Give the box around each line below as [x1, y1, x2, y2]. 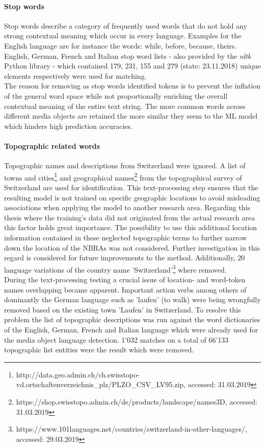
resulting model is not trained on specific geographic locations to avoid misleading [4, 192, 260, 203]
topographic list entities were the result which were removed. [4, 344, 194, 355]
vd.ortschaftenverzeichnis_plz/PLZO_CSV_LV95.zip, [16, 379, 185, 390]
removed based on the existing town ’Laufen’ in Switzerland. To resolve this [4, 304, 241, 315]
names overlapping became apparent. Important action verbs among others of [4, 284, 247, 295]
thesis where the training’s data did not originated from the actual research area [4, 212, 255, 222]
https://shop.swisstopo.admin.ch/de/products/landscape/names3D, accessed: [16, 396, 257, 407]
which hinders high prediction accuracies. [4, 120, 132, 131]
